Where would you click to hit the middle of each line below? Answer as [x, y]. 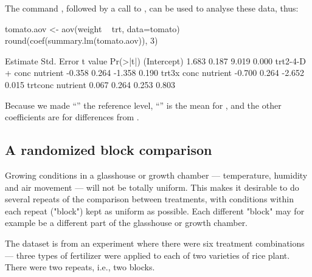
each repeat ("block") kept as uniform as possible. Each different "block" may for [155, 210]
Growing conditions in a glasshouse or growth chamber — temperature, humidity [156, 175]
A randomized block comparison [109, 150]
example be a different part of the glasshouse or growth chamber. [127, 223]
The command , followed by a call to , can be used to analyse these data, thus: [152, 8]
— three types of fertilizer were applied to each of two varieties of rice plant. [147, 255]
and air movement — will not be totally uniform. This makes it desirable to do [152, 187]
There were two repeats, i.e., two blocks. [80, 267]
